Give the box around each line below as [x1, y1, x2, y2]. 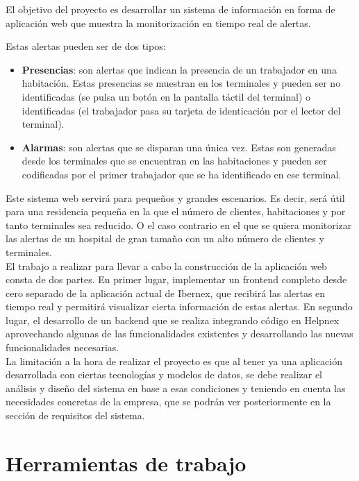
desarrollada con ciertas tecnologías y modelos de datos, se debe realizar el [6, 367, 322, 382]
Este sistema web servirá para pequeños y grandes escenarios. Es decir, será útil [6, 190, 345, 205]
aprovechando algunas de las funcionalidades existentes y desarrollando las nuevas [6, 326, 353, 341]
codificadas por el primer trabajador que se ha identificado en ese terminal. [22, 167, 342, 181]
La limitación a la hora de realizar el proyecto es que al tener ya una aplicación [6, 353, 342, 368]
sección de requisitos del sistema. [6, 408, 145, 423]
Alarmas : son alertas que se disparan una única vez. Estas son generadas [22, 140, 336, 154]
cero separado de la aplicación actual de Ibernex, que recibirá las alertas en [6, 285, 326, 300]
